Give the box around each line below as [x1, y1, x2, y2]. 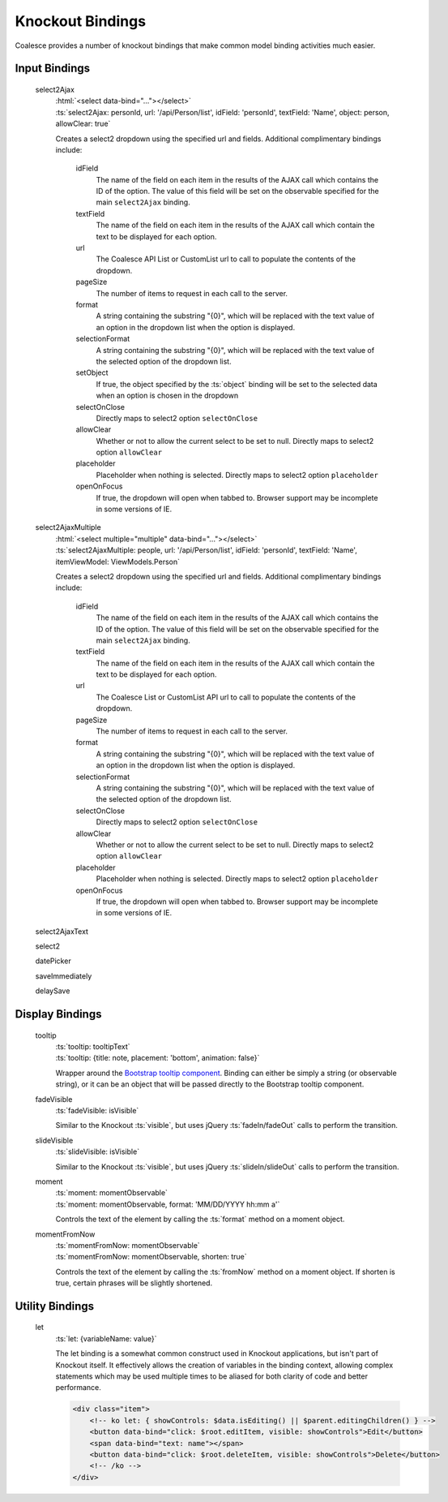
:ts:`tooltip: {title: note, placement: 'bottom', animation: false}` [55, 1053, 260, 1063]
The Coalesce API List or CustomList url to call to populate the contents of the [96, 254, 356, 264]
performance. [55, 1383, 101, 1392]
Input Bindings [15, 62, 91, 75]
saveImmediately [35, 970, 92, 981]
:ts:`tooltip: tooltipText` [55, 1042, 130, 1052]
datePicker [35, 956, 72, 966]
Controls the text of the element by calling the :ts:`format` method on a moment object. [55, 1214, 345, 1224]
